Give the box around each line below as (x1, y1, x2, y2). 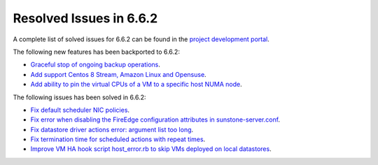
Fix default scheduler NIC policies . (30, 106, 129, 114)
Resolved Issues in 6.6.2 (13, 10, 158, 26)
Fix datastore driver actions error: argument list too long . (30, 125, 194, 134)
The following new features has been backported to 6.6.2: (13, 48, 180, 56)
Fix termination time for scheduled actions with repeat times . (30, 135, 206, 143)
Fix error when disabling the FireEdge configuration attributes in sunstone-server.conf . (30, 115, 280, 124)
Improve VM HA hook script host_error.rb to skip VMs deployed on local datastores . (30, 145, 272, 153)
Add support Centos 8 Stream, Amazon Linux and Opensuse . (30, 70, 206, 78)
